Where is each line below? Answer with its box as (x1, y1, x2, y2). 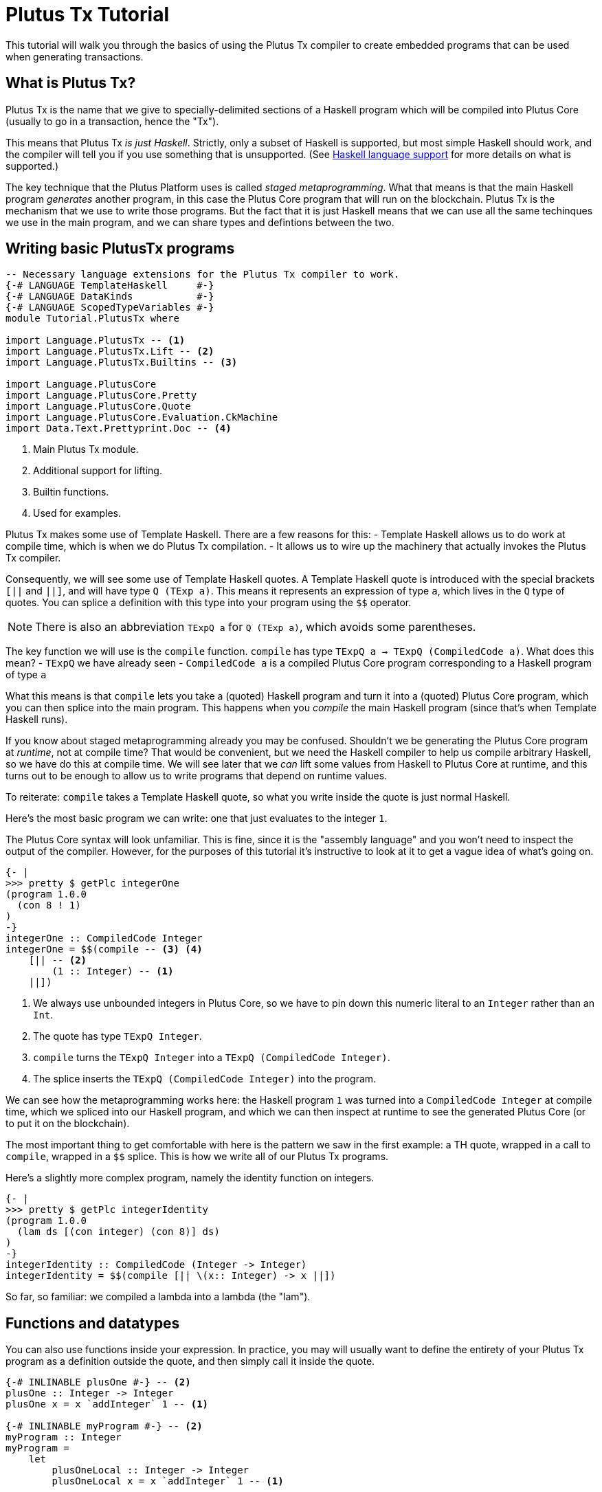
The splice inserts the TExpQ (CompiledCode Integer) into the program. (33, 1073, 377, 1085)
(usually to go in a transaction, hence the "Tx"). (5, 115, 219, 127)
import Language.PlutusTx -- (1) (5, 335, 186, 346)
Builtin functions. (33, 486, 109, 498)
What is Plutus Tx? (5, 74, 136, 92)
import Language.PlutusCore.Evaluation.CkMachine (5, 412, 278, 423)
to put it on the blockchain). (5, 1117, 130, 1130)
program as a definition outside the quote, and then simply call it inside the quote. (5, 1355, 375, 1368)
